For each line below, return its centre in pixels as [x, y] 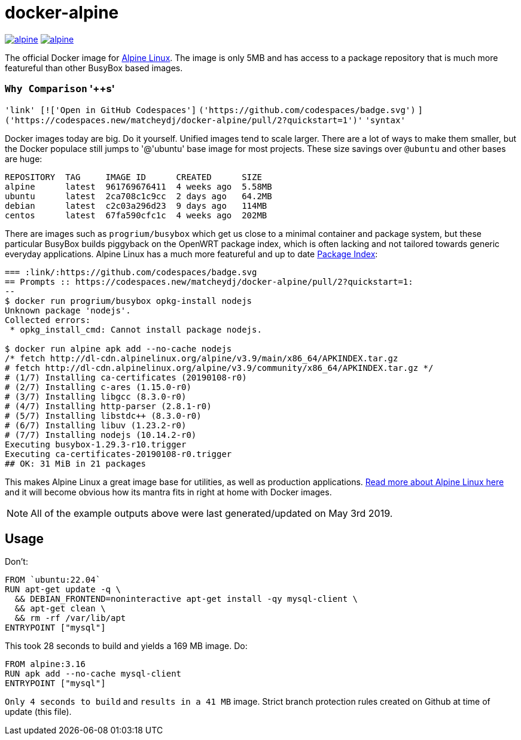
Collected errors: [48, 320]
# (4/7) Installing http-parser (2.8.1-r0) [108, 406]
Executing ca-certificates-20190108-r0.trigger [118, 454]
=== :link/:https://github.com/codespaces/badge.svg [131, 272]
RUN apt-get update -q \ [63, 590]
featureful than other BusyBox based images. [94, 68]
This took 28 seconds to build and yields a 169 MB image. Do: [126, 646]
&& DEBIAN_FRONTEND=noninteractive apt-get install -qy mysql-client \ [186, 599]
